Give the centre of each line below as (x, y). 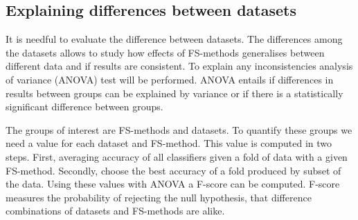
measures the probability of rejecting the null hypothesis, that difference (159, 197)
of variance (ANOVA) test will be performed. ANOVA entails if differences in (170, 79)
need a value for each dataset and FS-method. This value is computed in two (169, 143)
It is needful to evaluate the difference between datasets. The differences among (174, 39)
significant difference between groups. (84, 107)
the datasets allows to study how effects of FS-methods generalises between (165, 52)
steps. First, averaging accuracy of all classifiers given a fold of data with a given (177, 156)
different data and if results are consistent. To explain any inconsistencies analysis (179, 66)
